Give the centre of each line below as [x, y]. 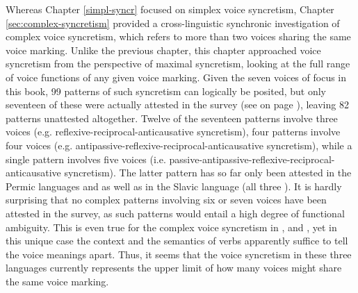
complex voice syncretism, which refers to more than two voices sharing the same [178, 36]
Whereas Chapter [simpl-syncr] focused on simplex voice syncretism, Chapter [170, 9]
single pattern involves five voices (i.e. [86, 159]
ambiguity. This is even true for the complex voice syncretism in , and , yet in [171, 227]
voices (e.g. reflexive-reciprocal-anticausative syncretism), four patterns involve [173, 132]
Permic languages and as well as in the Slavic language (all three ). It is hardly [174, 186]
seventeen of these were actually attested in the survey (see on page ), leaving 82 [177, 104]
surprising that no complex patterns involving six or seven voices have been [166, 200]
